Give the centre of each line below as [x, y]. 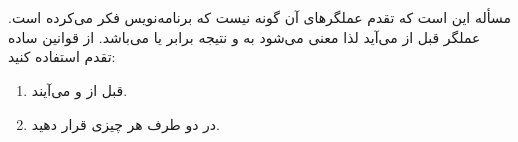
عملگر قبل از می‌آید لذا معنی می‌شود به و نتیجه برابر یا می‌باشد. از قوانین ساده [244, 36]
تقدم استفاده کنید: [62, 56]
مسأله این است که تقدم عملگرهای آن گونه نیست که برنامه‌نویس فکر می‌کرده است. [259, 17]
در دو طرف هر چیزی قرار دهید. [125, 123]
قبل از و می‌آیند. [79, 89]
